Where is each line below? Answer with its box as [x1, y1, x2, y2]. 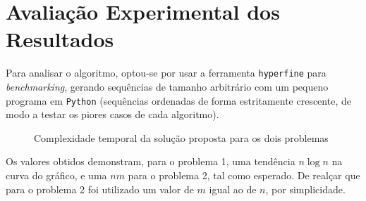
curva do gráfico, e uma [6, 168, 107, 182]
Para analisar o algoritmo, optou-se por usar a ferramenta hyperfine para [6, 65, 327, 80]
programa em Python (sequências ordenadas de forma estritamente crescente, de [6, 93, 351, 108]
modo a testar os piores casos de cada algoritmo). [6, 107, 219, 122]
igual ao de [209, 181, 257, 196]
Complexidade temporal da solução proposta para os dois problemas [34, 130, 329, 145]
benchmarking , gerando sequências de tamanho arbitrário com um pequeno [6, 79, 329, 93]
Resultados [6, 25, 114, 53]
